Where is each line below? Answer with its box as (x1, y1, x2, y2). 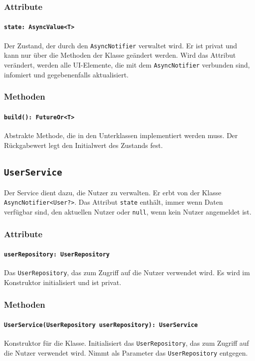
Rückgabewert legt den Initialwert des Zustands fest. (4, 140, 163, 150)
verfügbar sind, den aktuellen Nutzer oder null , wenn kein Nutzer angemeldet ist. (4, 207, 252, 217)
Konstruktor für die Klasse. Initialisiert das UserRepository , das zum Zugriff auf (4, 338, 249, 348)
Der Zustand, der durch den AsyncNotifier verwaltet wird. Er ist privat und (4, 40, 237, 50)
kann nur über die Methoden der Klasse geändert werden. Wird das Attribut (4, 50, 236, 60)
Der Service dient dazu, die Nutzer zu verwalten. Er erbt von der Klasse (4, 187, 222, 197)
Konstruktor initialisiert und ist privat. (4, 277, 122, 288)
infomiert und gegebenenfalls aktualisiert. (4, 69, 129, 79)
